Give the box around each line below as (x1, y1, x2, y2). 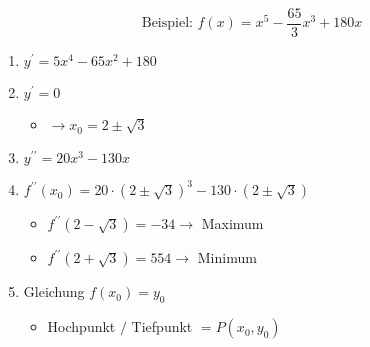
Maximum (201, 213, 264, 234)
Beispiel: (141, 16, 193, 31)
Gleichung (23, 281, 85, 302)
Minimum (197, 247, 257, 268)
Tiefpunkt (131, 316, 193, 337)
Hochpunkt (47, 316, 116, 337)
